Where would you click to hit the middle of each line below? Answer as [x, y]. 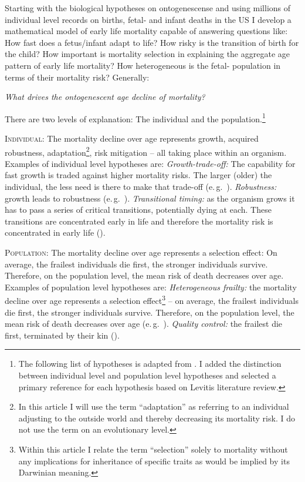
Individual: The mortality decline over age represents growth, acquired [132, 138]
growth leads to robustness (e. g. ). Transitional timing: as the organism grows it [150, 198]
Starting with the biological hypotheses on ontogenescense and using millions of [148, 8]
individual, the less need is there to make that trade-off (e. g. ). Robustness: [141, 187]
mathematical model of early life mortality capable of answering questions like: [146, 31]
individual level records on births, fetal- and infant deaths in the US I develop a [148, 19]
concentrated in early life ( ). [55, 232]
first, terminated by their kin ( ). [62, 335]
